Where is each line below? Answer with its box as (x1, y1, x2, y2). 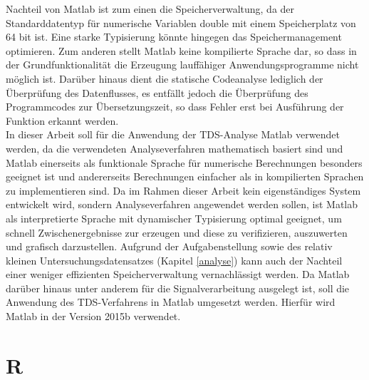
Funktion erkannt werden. (6, 113, 119, 128)
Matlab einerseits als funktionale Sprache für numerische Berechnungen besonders (6, 155, 363, 170)
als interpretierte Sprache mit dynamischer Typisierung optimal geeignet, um (6, 210, 342, 225)
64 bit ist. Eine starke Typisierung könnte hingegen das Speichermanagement (6, 29, 342, 44)
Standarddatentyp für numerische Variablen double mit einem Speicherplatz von (6, 15, 356, 30)
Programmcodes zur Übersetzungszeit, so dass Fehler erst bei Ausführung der (6, 99, 344, 114)
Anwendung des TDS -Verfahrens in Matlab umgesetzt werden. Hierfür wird (6, 294, 336, 309)
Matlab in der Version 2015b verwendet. (6, 309, 181, 324)
